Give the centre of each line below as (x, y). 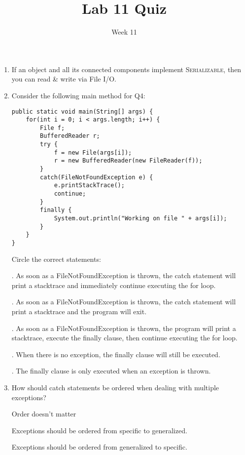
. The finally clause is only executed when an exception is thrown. (111, 371)
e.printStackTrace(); (89, 186)
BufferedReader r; (70, 136)
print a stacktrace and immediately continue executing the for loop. (114, 285)
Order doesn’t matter (44, 414)
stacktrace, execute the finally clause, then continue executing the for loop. (124, 338)
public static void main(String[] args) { (82, 111)
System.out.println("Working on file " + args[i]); (140, 219)
